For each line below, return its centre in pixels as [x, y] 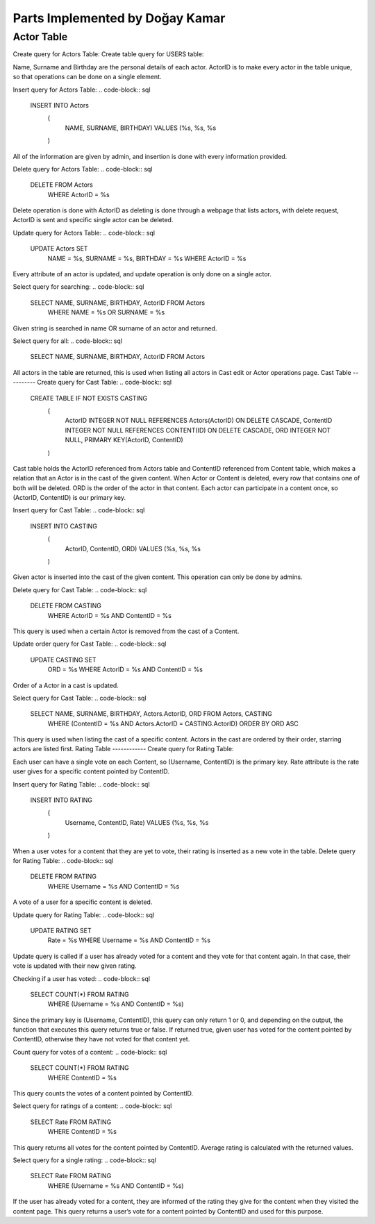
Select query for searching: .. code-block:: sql [78, 287]
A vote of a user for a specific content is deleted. [83, 902]
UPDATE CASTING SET [63, 660]
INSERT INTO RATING [61, 800]
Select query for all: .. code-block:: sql [68, 341]
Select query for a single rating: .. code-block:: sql [84, 1160]
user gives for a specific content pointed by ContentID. [91, 771]
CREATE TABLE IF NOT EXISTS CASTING [89, 398]
